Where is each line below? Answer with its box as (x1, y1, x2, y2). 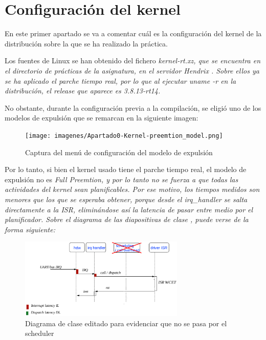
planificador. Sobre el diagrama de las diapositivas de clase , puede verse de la (5, 214, 249, 225)
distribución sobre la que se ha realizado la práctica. (5, 38, 168, 48)
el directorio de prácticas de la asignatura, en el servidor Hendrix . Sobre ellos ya (5, 65, 259, 76)
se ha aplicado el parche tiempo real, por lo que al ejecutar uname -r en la (5, 75, 236, 86)
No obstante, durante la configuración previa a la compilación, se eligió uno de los (5, 102, 261, 113)
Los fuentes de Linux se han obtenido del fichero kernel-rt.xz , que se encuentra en (5, 55, 261, 66)
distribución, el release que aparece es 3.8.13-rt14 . (5, 85, 161, 96)
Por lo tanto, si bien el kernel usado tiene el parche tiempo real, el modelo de (5, 164, 247, 175)
